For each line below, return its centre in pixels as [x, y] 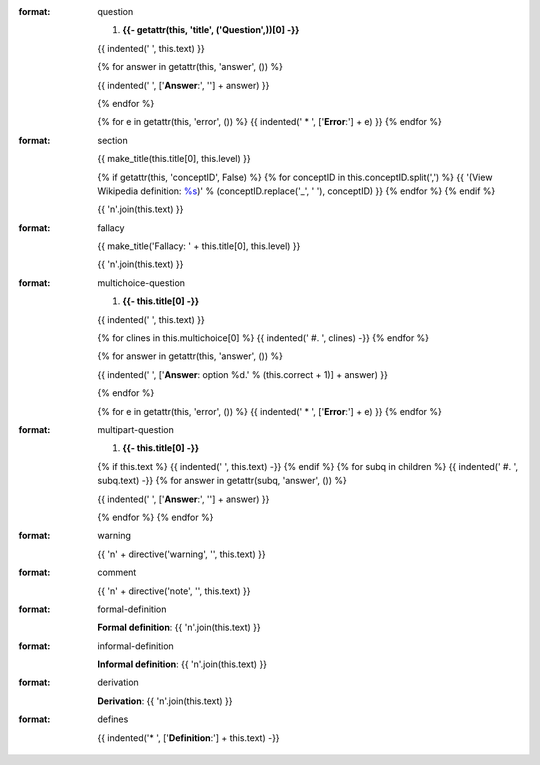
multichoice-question [141, 282]
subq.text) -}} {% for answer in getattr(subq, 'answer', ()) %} [222, 481]
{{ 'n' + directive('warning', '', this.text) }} [181, 554]
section [113, 140]
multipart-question [135, 429]
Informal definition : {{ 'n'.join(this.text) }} [182, 664]
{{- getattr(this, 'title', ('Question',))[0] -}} [211, 30]
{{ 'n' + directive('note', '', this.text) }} [174, 591]
